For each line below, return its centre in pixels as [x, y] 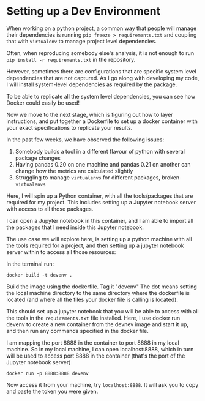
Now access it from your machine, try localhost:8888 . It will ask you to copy [102, 384]
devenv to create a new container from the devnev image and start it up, [97, 324]
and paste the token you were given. [52, 391]
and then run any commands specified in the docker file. [77, 331]
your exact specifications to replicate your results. [69, 127]
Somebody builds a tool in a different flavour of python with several [100, 151]
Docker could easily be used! [43, 103]
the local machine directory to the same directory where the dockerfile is [98, 293]
